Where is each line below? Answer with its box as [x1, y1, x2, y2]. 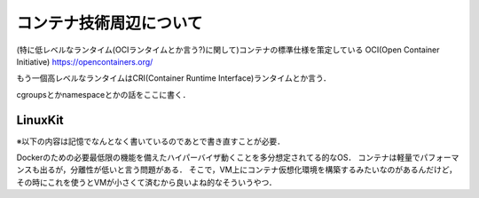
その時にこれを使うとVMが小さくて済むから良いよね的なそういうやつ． [16, 177, 277, 187]
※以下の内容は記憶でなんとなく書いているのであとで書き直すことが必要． [16, 136, 286, 147]
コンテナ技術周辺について [16, 13, 203, 33]
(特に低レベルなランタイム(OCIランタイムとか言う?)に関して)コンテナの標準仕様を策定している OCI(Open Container [16, 44, 440, 55]
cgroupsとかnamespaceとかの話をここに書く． [16, 89, 191, 99]
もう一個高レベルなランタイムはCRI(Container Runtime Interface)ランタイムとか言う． [16, 73, 332, 83]
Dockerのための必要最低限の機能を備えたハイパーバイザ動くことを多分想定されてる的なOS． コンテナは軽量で [16, 152, 420, 163]
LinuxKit [16, 112, 64, 128]
